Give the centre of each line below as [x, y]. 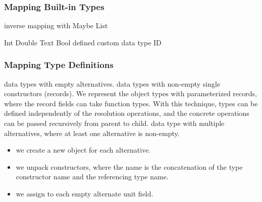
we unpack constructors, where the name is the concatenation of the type [129, 166]
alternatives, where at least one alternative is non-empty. [92, 133]
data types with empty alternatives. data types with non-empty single [112, 83]
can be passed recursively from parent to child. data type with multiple [114, 123]
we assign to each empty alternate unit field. [85, 193]
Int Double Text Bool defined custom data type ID [83, 42]
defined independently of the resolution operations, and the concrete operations [127, 113]
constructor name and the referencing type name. [92, 177]
